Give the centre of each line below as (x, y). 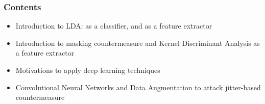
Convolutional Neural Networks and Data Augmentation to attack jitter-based (138, 87)
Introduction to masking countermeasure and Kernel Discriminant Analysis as (138, 43)
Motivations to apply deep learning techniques (88, 70)
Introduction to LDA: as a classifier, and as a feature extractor (114, 26)
